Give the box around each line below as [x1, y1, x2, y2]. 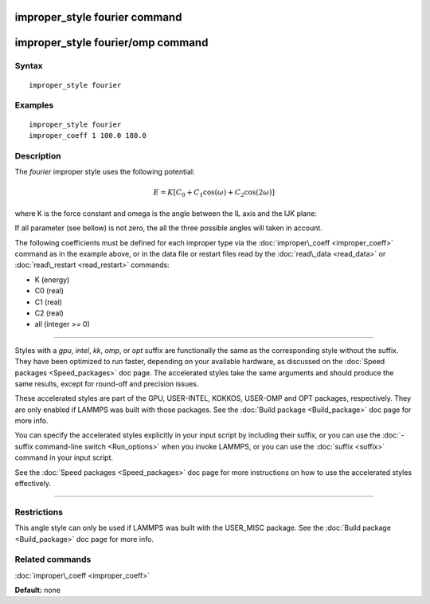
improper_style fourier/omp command [14, 36, 209, 49]
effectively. [14, 479, 52, 488]
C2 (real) [34, 308, 64, 318]
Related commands [14, 554, 92, 565]
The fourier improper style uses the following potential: [14, 167, 195, 177]
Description [14, 150, 61, 161]
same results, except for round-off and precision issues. [14, 378, 199, 388]
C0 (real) [34, 286, 64, 296]
